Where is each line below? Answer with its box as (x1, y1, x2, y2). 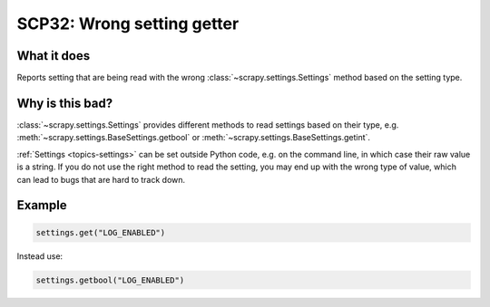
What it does (16, 48, 91, 63)
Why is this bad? (16, 95, 113, 110)
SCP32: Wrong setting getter (16, 14, 240, 34)
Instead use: (16, 250, 64, 262)
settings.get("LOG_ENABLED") (35, 227, 166, 237)
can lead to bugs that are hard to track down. (16, 174, 186, 185)
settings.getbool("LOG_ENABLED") (35, 274, 185, 285)
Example (16, 197, 67, 213)
